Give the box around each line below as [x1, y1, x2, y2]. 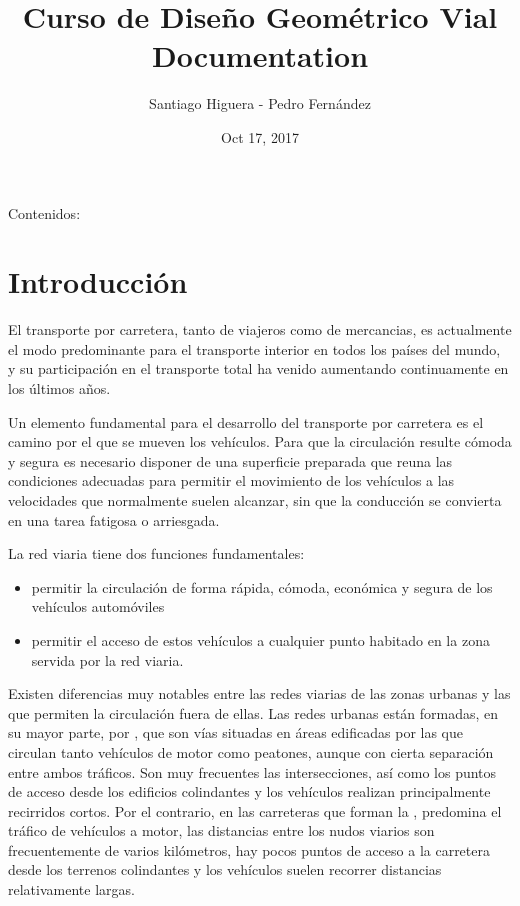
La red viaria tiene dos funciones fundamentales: [8, 543, 305, 564]
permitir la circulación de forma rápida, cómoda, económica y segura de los [31, 576, 493, 597]
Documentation [151, 35, 369, 76]
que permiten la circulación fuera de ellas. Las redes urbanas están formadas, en [8, 702, 499, 723]
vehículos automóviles [31, 596, 165, 617]
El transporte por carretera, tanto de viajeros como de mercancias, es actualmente [8, 319, 512, 340]
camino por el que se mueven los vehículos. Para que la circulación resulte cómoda [8, 431, 512, 452]
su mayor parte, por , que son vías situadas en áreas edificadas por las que [8, 722, 464, 743]
